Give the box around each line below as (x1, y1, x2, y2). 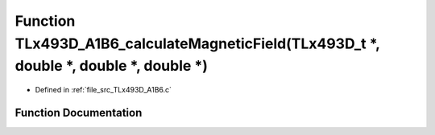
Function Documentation (14, 105, 143, 120)
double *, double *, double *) (14, 57, 209, 76)
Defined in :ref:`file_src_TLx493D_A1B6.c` (35, 85, 172, 95)
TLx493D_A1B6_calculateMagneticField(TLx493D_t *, (14, 35, 380, 52)
